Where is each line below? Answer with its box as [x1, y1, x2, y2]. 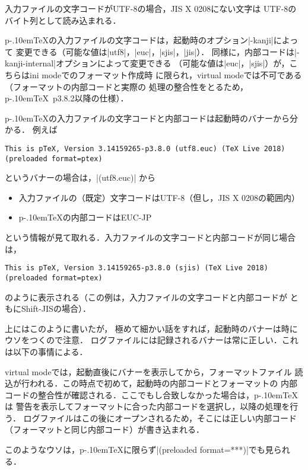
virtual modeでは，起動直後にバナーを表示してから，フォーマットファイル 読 [5, 365, 303, 378]
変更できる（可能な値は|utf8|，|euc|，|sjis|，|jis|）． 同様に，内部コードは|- [15, 45, 300, 57]
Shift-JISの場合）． [21, 302, 91, 315]
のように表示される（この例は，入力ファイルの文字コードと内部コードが [5, 290, 287, 303]
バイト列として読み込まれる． [5, 14, 121, 26]
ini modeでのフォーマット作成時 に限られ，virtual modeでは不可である [29, 68, 302, 81]
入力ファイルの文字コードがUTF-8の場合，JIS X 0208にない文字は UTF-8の [5, 2, 297, 14]
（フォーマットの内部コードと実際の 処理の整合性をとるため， [5, 80, 248, 92]
